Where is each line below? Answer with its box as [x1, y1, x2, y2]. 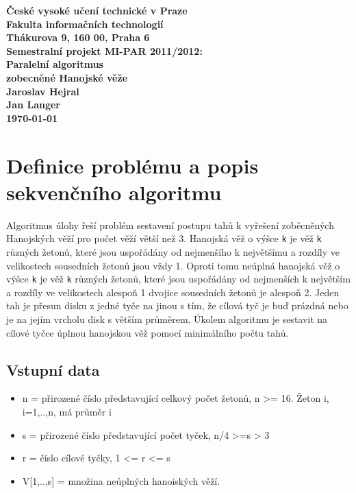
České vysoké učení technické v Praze [6, 3, 188, 17]
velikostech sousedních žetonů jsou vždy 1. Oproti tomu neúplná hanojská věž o [6, 258, 340, 272]
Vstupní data [6, 359, 100, 380]
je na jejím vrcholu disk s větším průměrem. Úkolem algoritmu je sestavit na [6, 311, 328, 326]
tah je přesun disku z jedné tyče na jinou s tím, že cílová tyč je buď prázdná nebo [6, 298, 348, 313]
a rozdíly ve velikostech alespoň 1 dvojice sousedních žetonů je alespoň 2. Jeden [6, 285, 340, 299]
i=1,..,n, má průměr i [22, 404, 112, 418]
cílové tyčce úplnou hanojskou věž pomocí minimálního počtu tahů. [6, 325, 289, 339]
